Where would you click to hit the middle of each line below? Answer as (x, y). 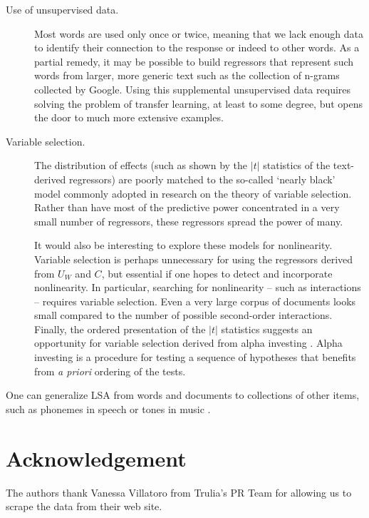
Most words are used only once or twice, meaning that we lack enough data (199, 33)
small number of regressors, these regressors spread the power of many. (189, 221)
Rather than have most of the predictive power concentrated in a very (187, 207)
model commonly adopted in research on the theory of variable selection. (193, 193)
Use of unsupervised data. (62, 9)
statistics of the (297, 165)
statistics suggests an (267, 329)
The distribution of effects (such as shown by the (141, 165)
